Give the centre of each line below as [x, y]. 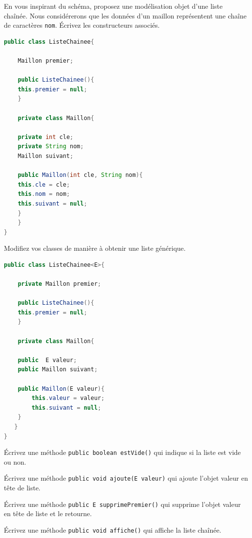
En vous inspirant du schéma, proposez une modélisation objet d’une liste [113, 6]
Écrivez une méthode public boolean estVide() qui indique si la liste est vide [122, 452]
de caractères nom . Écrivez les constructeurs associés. [82, 25]
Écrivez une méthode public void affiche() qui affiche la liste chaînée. [113, 529]
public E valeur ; [47, 360]
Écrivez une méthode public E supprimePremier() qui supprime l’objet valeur [122, 504]
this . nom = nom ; [44, 194]
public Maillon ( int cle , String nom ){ [80, 175]
